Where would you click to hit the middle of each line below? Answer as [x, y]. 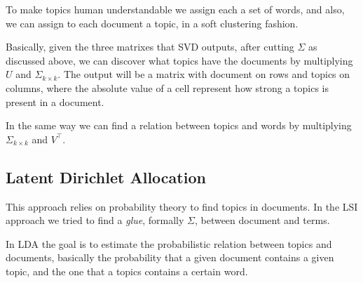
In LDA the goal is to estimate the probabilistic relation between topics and [169, 243]
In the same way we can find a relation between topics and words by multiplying [179, 125]
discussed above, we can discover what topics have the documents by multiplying [179, 60]
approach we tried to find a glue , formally [95, 220]
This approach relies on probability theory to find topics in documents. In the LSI [182, 206]
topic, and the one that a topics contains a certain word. [127, 271]
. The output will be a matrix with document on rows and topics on [204, 74]
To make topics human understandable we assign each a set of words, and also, [175, 9]
